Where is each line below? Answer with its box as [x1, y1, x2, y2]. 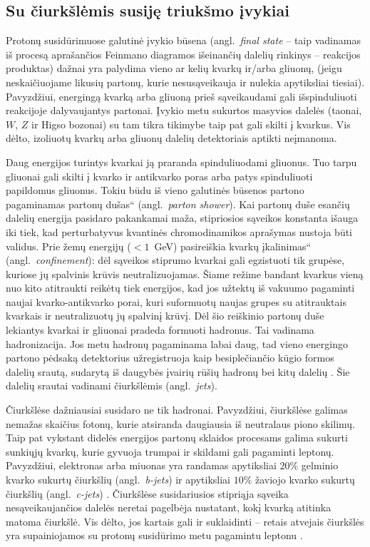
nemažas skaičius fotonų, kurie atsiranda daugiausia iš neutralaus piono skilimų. [6, 416, 355, 431]
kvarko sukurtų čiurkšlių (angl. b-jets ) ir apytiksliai [6, 472, 230, 487]
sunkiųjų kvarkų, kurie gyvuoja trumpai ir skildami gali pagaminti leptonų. [6, 444, 334, 459]
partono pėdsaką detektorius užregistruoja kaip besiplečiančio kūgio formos [6, 350, 334, 365]
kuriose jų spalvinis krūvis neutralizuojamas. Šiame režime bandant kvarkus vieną [6, 266, 364, 281]
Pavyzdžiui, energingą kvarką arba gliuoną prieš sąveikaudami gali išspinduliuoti [6, 88, 357, 103]
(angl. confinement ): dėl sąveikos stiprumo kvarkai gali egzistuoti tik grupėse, [6, 252, 345, 267]
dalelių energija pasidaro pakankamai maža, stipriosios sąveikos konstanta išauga [6, 210, 359, 225]
